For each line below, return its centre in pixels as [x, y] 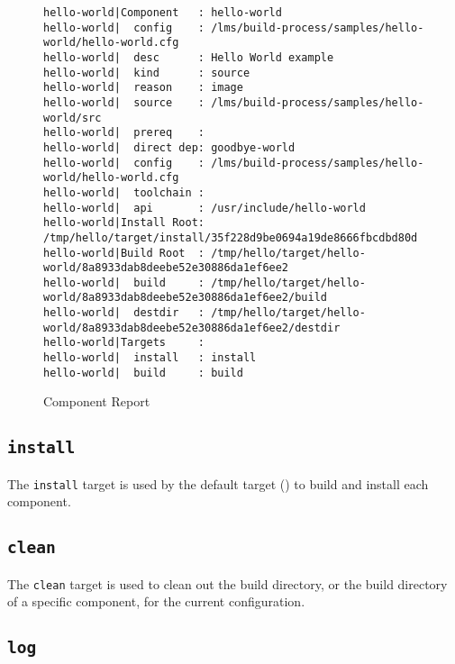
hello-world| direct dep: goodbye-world [169, 147]
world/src [73, 118]
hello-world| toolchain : [124, 192]
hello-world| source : [124, 102]
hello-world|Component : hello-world [163, 13]
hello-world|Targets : [124, 343]
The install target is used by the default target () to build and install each [218, 483]
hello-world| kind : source [147, 73]
